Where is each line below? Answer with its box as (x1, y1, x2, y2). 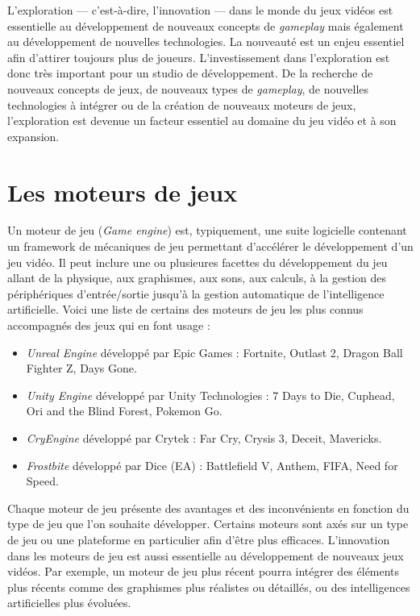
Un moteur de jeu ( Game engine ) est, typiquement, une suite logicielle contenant (7, 222, 407, 239)
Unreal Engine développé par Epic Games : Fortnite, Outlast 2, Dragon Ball (26, 343, 403, 360)
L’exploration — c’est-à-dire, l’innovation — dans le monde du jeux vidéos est (7, 2, 393, 18)
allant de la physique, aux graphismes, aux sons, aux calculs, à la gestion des (7, 269, 387, 286)
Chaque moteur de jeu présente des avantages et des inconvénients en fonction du (7, 499, 410, 516)
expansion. (7, 127, 60, 144)
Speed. (26, 472, 59, 489)
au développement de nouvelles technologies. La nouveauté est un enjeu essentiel (7, 33, 405, 50)
